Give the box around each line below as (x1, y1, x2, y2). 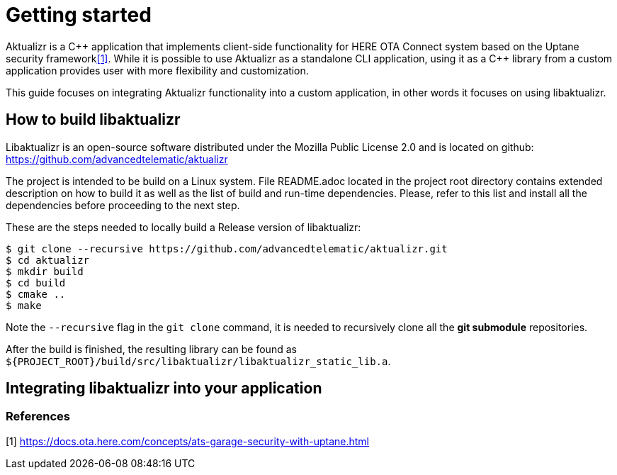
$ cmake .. (6, 288, 66, 300)
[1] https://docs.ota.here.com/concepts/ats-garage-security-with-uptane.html (6, 435, 369, 447)
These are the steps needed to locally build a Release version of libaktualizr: (6, 220, 361, 233)
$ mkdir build (6, 265, 84, 277)
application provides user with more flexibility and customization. (6, 64, 309, 77)
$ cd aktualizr (6, 254, 90, 266)
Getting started (6, 3, 152, 27)
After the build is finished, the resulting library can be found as (6, 342, 297, 355)
